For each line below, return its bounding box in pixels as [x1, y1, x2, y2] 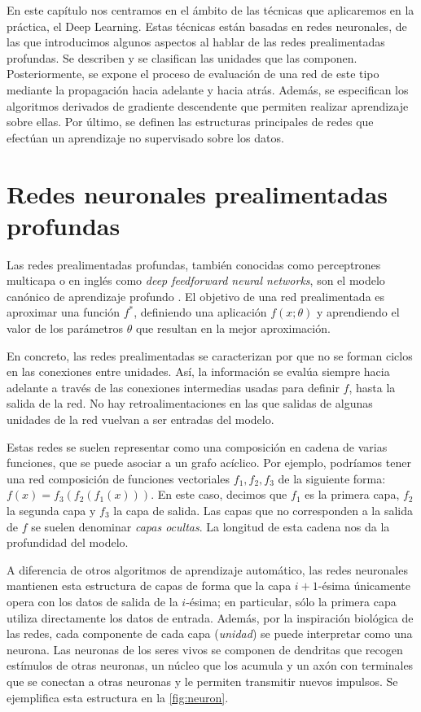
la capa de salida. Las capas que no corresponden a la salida [113, 501, 413, 518]
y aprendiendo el [317, 304, 400, 321]
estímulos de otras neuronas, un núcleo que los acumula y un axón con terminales [7, 657, 414, 674]
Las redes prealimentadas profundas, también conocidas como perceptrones [7, 256, 381, 273]
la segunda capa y [7, 501, 96, 518]
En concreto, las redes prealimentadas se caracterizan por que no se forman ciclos [7, 347, 413, 364]
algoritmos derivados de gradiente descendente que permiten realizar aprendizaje [7, 97, 409, 114]
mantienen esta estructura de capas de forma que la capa [7, 577, 292, 594]
